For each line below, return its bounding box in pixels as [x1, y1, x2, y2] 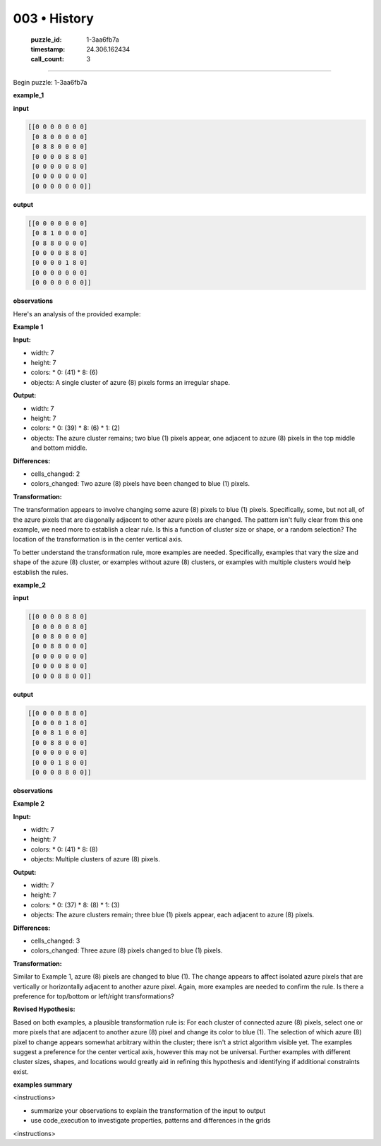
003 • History [13, 11, 95, 26]
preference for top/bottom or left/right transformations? [13, 992, 174, 1001]
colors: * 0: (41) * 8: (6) [30, 368, 98, 377]
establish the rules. [13, 568, 68, 576]
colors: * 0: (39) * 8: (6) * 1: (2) [30, 424, 120, 432]
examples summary [13, 1080, 73, 1089]
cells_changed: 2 [30, 470, 80, 478]
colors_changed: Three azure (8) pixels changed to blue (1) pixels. [30, 946, 223, 955]
